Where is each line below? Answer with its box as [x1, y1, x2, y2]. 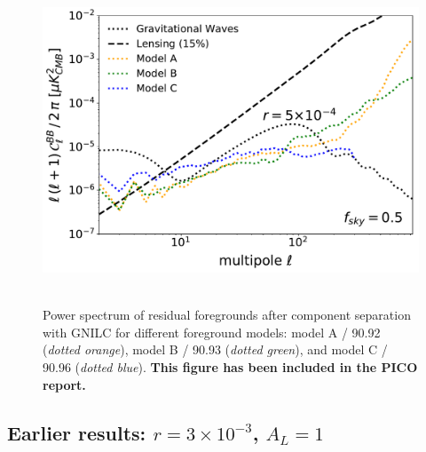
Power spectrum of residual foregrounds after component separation [43, 305, 411, 324]
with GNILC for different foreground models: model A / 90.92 [43, 322, 381, 341]
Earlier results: [7, 418, 146, 446]
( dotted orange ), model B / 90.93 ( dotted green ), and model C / [43, 340, 388, 359]
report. [43, 375, 86, 393]
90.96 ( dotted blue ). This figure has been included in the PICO [43, 357, 418, 376]
